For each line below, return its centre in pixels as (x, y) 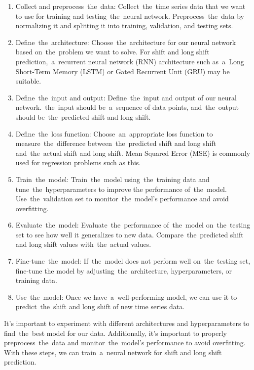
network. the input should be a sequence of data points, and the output (127, 107)
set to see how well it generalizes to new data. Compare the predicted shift (129, 234)
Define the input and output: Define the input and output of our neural (126, 97)
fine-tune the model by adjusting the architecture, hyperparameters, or (124, 270)
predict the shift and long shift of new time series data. (100, 306)
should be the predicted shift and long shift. (83, 116)
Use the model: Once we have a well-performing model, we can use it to (126, 297)
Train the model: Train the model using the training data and (112, 179)
